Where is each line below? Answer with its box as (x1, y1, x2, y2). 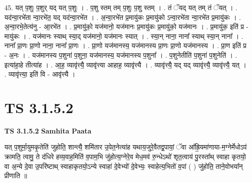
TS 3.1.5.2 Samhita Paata (4, 125, 92, 135)
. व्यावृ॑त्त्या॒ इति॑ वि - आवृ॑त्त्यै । (4, 69, 75, 79)
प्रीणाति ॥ (4, 170, 27, 181)
